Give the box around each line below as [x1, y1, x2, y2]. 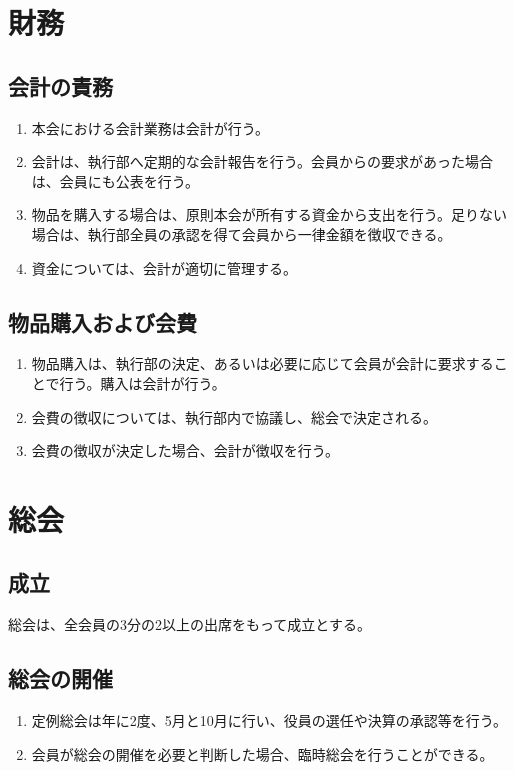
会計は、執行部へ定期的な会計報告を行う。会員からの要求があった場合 [31, 151, 493, 172]
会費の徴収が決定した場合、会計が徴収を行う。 [31, 440, 339, 461]
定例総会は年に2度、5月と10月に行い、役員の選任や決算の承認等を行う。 [31, 710, 507, 731]
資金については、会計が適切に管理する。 [31, 257, 298, 278]
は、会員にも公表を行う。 [31, 170, 199, 191]
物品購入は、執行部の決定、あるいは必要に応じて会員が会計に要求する [31, 353, 494, 374]
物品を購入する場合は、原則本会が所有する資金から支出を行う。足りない [31, 204, 507, 225]
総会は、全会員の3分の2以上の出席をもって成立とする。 [8, 614, 371, 635]
